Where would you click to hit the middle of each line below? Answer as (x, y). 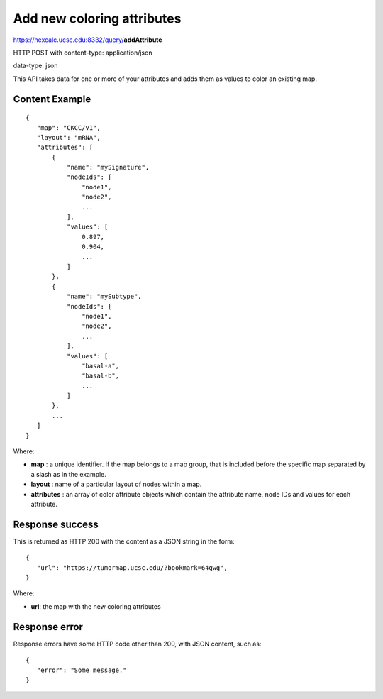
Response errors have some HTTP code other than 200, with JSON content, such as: (137, 644)
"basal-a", (101, 366)
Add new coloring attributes (97, 18)
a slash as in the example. (68, 474)
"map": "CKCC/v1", (68, 127)
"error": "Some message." (82, 670)
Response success (56, 524)
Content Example (52, 99)
